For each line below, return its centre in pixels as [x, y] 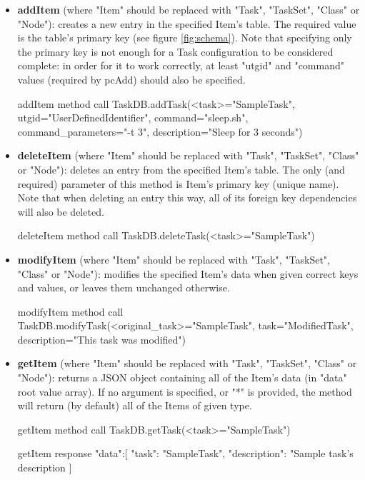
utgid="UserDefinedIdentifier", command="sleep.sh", [133, 117]
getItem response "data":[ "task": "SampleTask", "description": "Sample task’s [185, 453]
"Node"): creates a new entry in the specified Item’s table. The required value [187, 23]
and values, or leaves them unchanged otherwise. [124, 287]
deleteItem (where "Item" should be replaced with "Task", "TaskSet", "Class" [188, 155]
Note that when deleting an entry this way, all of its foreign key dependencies [187, 197]
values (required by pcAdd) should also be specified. [131, 79]
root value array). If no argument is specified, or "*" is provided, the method [185, 391]
